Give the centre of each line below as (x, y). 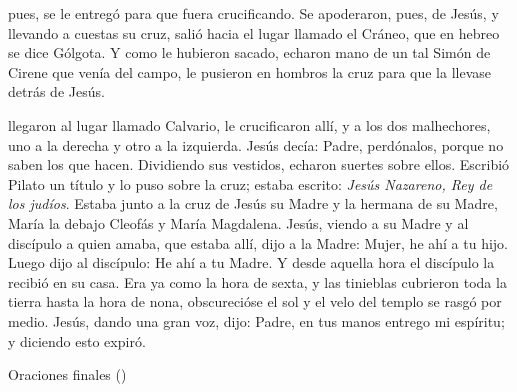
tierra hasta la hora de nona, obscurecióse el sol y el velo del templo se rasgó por (255, 301)
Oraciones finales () (67, 374)
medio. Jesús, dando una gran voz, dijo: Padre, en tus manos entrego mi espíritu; (256, 320)
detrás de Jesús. (56, 91)
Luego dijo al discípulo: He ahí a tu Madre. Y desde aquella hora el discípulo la (251, 262)
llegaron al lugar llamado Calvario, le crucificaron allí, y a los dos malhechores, (249, 124)
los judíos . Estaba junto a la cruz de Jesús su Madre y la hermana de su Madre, (253, 203)
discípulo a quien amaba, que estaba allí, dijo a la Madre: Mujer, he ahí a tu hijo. (258, 242)
